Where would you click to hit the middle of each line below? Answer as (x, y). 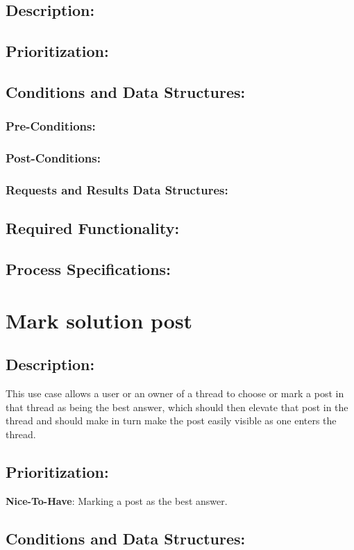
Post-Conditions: (53, 158)
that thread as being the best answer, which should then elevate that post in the (177, 407)
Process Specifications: (88, 269)
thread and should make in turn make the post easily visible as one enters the (171, 420)
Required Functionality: (93, 228)
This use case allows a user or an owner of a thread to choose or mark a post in (175, 393)
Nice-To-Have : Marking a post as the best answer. (117, 500)
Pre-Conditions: (51, 126)
